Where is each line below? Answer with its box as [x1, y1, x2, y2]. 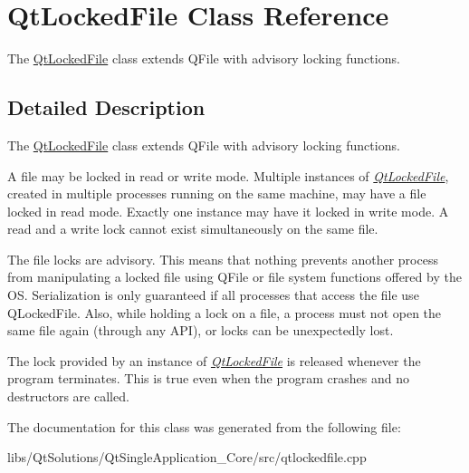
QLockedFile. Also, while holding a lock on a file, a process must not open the [7, 303, 442, 322]
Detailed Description [7, 93, 206, 121]
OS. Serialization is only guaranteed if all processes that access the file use [7, 285, 419, 304]
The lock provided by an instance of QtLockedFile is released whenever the [7, 351, 421, 370]
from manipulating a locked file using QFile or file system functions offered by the [7, 267, 462, 286]
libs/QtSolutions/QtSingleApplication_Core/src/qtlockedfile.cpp [7, 448, 367, 467]
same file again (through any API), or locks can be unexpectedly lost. [7, 321, 394, 340]
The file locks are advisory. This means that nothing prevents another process [7, 249, 438, 268]
